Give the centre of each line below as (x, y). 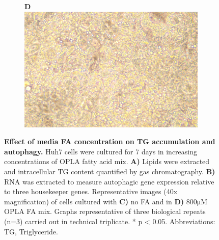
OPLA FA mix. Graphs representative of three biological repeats (105, 211)
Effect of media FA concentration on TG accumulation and (110, 141)
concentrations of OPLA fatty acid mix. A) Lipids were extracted (107, 161)
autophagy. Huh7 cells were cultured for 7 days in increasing (101, 151)
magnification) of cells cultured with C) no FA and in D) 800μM (106, 201)
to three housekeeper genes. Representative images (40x (91, 191)
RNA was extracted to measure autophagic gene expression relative (109, 181)
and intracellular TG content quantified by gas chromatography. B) (110, 171)
